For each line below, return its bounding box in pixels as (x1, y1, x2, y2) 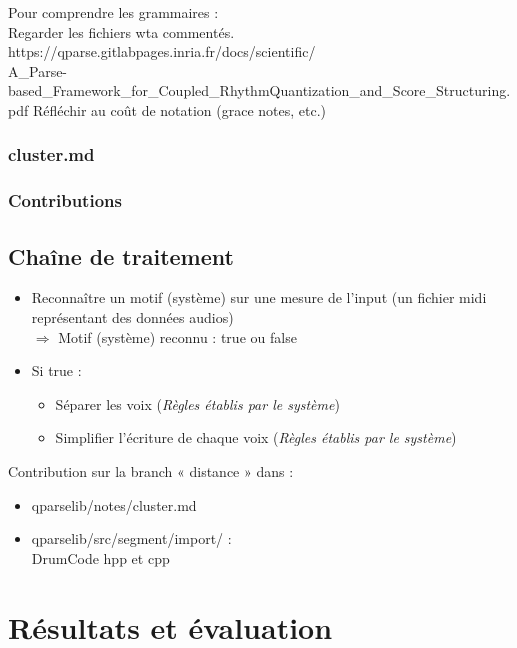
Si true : (31, 360, 82, 381)
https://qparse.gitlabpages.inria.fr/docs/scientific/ (8, 41, 316, 62)
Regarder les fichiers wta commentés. (8, 21, 235, 42)
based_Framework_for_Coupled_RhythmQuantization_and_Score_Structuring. (8, 80, 511, 101)
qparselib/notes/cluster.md (31, 494, 197, 515)
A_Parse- (8, 60, 68, 81)
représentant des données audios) (31, 307, 234, 328)
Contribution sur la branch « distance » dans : (8, 461, 294, 482)
